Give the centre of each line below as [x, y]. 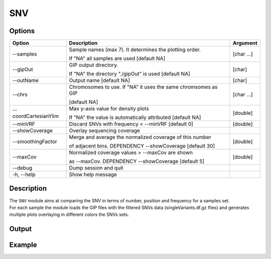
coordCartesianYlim [36, 116]
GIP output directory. [94, 65]
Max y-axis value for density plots [109, 109]
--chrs [20, 94]
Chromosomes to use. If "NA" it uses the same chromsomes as [143, 87]
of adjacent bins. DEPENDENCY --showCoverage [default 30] [142, 146]
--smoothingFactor [35, 142]
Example [23, 245]
